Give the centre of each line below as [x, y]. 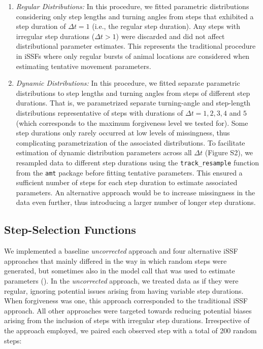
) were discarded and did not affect [170, 36]
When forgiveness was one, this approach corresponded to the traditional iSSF [126, 301]
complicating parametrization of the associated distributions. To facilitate [130, 142]
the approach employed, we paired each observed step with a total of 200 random [130, 330]
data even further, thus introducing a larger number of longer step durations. [136, 202]
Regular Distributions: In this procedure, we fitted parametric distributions [133, 6]
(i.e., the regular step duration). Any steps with [166, 26]
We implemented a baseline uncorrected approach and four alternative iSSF [121, 251]
